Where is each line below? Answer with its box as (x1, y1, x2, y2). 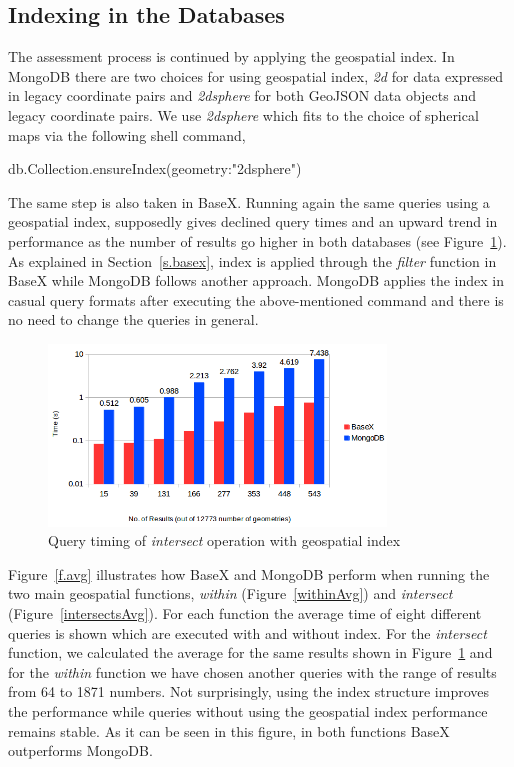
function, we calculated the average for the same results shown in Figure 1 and (8, 642, 493, 663)
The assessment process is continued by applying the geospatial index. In (8, 46, 455, 67)
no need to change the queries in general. (8, 309, 259, 330)
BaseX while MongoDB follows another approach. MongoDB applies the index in (8, 270, 504, 291)
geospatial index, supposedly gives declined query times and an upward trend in (8, 211, 498, 232)
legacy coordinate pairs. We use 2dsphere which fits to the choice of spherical (8, 104, 479, 125)
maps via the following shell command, (8, 124, 246, 145)
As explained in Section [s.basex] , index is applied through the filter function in (8, 250, 497, 271)
